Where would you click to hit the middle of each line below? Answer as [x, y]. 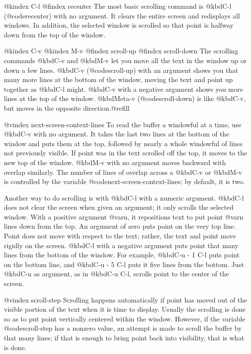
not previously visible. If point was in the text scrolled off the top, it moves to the [125, 153]
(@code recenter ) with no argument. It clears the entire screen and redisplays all [122, 15]
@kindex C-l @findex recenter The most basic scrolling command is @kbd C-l [118, 6]
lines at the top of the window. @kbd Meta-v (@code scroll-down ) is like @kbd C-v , [125, 98]
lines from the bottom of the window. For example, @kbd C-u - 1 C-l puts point [122, 255]
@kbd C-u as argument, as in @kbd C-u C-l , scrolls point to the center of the [117, 274]
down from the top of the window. [55, 34]
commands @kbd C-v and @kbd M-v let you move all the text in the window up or [125, 60]
